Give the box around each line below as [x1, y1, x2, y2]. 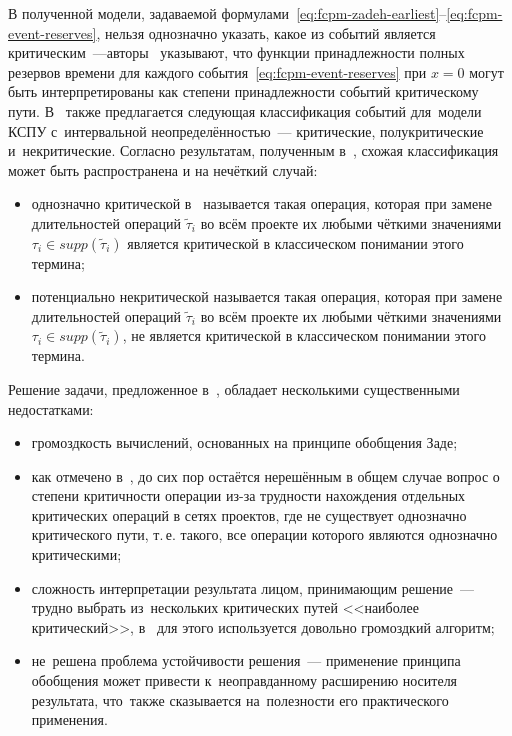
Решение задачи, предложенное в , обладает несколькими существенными [8, 378, 460, 399]
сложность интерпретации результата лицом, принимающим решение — [31, 577, 475, 598]
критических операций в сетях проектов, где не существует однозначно [31, 504, 467, 525]
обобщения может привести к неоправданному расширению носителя [31, 670, 458, 691]
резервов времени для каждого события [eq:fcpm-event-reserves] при [8, 61, 427, 82]
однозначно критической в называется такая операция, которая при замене [31, 193, 492, 214]
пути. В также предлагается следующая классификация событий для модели [8, 100, 482, 121]
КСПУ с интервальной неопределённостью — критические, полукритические [8, 120, 484, 141]
